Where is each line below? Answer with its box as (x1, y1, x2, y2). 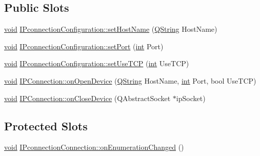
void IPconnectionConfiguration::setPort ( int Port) (4, 41, 164, 51)
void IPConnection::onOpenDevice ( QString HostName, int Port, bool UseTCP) (4, 75, 256, 86)
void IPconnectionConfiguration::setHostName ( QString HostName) (4, 24, 217, 34)
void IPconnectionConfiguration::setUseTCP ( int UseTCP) (4, 58, 189, 69)
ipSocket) (176, 92, 206, 103)
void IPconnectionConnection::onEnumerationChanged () (4, 142, 184, 152)
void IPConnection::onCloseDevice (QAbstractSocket (4, 92, 171, 103)
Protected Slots (4, 118, 88, 133)
